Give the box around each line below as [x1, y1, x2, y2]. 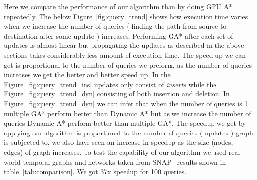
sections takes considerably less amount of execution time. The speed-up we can [4, 49, 246, 60]
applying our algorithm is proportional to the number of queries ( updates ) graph [4, 127, 253, 137]
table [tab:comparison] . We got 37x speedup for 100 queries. [4, 166, 187, 177]
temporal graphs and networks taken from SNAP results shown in [23, 156, 226, 167]
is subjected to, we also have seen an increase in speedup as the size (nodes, [4, 137, 233, 147]
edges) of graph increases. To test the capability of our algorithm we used [4, 146, 227, 157]
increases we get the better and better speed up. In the [4, 69, 171, 80]
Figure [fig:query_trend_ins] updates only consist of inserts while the [4, 79, 216, 89]
